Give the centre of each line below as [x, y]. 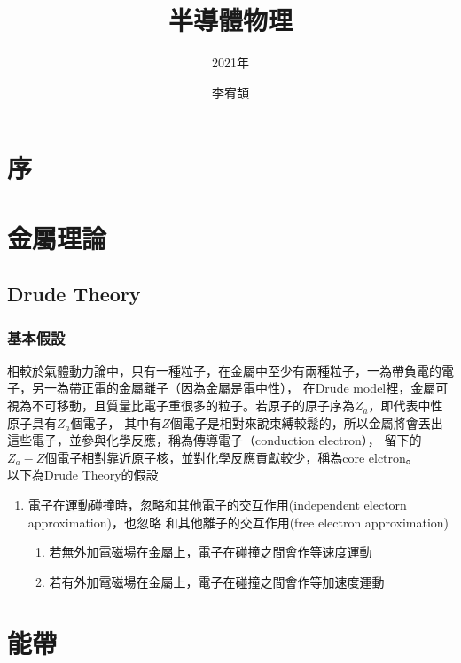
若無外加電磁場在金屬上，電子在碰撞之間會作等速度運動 [211, 552]
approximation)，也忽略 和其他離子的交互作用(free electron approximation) [238, 522]
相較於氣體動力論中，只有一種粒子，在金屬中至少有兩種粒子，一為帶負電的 [224, 370]
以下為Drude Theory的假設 [83, 475]
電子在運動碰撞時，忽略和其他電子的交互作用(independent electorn [217, 505]
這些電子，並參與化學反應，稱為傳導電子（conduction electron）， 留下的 [215, 440]
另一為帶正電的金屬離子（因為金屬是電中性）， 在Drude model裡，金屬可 [240, 388]
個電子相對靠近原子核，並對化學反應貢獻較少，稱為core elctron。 [231, 457]
